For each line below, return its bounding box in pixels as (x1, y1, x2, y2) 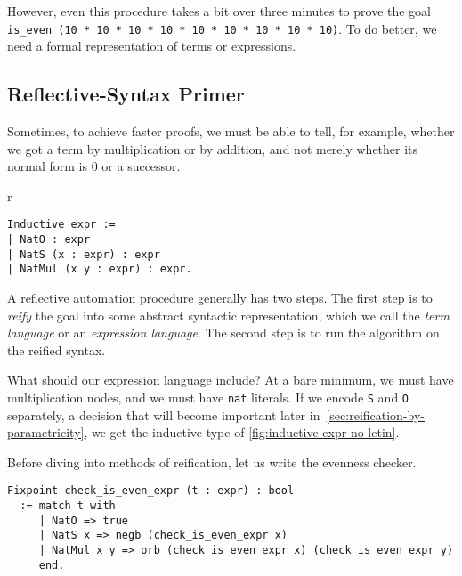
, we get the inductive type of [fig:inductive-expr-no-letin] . (84, 423, 400, 442)
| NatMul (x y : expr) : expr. (7, 263, 192, 276)
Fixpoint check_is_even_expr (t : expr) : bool (7, 484, 295, 498)
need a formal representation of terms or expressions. (7, 37, 296, 55)
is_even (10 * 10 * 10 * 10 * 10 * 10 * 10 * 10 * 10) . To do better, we (7, 19, 437, 37)
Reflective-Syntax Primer (7, 80, 245, 108)
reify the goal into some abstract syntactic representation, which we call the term (7, 305, 450, 324)
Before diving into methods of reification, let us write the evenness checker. (7, 452, 417, 471)
